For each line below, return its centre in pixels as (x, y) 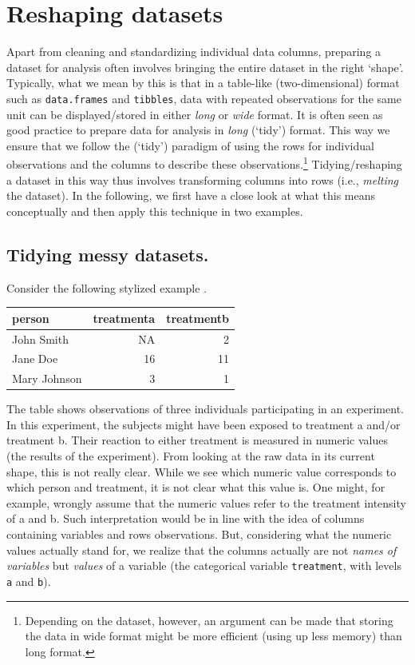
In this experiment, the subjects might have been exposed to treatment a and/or (204, 424)
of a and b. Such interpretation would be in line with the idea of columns (186, 518)
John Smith (40, 338)
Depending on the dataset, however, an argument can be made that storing (209, 620)
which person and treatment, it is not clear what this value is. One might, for (196, 487)
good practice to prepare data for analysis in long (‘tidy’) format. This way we (198, 130)
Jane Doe (35, 358)
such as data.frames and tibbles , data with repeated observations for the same (204, 98)
